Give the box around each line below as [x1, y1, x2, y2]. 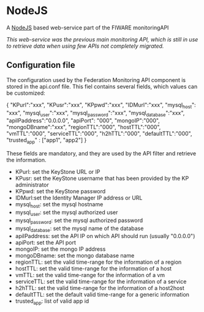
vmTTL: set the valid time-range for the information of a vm [15, 272, 165, 279]
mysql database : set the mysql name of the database [15, 225, 144, 233]
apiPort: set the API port [15, 239, 77, 247]
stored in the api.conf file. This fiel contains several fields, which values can [6, 83, 198, 90]
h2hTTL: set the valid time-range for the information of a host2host [15, 284, 185, 292]
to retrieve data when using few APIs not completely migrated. [6, 42, 164, 50]
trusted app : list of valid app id [15, 297, 89, 306]
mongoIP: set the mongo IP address [15, 245, 106, 253]
